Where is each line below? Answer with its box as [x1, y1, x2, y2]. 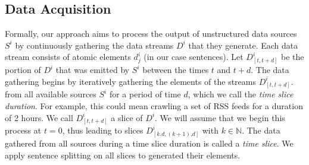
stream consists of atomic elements [5, 50, 131, 63]
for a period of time [109, 88, 181, 100]
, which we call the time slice [188, 88, 294, 100]
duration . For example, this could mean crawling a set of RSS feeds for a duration [5, 100, 303, 112]
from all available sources [5, 88, 96, 100]
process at [5, 124, 42, 137]
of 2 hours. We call [5, 111, 73, 123]
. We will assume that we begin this [155, 111, 285, 123]
